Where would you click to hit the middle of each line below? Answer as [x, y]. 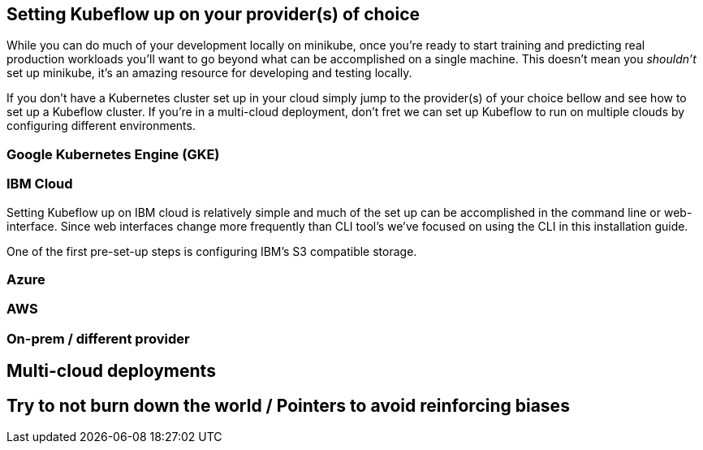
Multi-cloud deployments [111, 371]
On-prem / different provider [98, 338]
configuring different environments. [101, 126]
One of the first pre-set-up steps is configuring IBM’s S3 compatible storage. [212, 251]
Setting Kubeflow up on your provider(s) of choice [213, 14]
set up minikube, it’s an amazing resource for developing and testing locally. [209, 73]
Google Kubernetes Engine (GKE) [113, 154]
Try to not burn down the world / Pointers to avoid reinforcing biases [288, 405]
